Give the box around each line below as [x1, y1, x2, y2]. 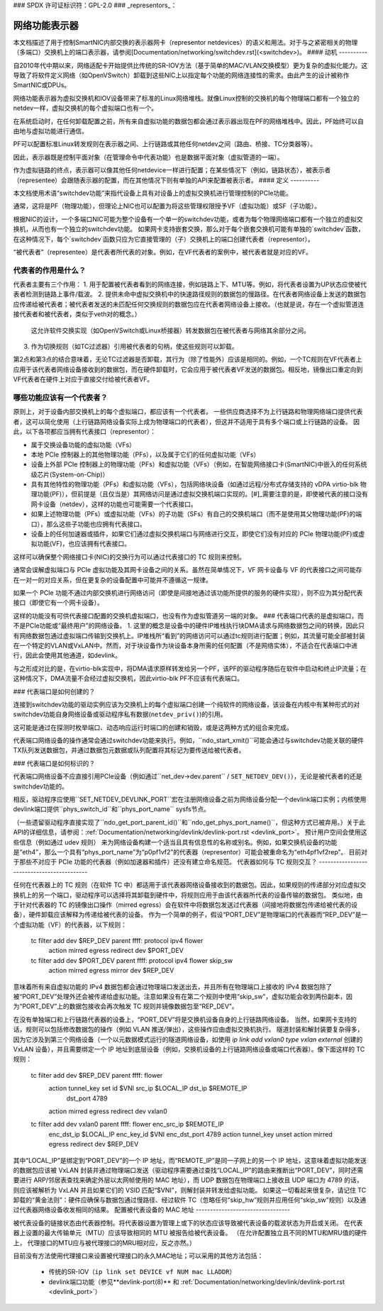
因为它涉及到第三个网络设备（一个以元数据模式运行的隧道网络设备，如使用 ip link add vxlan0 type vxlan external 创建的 [13, 1035, 363, 1044]
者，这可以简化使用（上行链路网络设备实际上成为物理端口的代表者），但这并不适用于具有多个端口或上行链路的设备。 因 [13, 417, 360, 425]
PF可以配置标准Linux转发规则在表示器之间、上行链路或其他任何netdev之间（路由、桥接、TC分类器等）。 [13, 140, 317, 148]
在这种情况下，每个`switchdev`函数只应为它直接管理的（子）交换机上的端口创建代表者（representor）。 [13, 235, 315, 243]
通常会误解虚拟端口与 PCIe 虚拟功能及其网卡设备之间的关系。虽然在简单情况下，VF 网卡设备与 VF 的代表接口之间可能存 [13, 566, 362, 574]
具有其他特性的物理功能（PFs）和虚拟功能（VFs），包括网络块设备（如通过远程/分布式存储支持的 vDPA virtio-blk [30, 480, 359, 489]
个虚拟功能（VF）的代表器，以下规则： [13, 920, 127, 929]
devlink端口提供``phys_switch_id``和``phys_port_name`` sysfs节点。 [13, 805, 211, 813]
